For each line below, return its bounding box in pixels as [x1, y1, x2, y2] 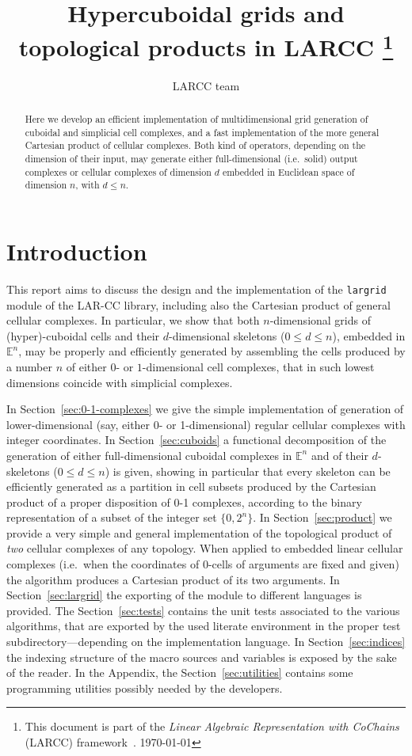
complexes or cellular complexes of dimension [25, 165, 212, 178]
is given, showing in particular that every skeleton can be [113, 462, 391, 479]
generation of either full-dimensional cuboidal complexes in [6, 446, 292, 463]
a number [6, 358, 52, 374]
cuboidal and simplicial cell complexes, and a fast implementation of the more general [25, 125, 380, 139]
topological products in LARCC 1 [18, 28, 394, 63]
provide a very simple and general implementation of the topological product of [6, 524, 392, 541]
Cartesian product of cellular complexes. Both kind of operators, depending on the [25, 139, 366, 152]
